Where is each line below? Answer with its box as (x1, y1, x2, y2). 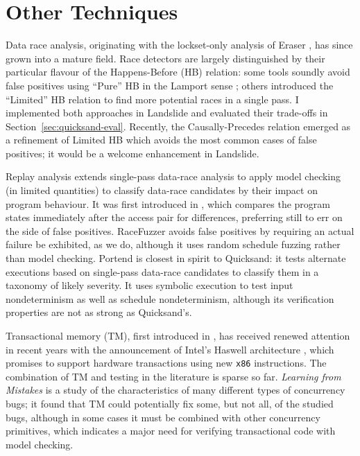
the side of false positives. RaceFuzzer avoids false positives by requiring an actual (6, 223, 354, 238)
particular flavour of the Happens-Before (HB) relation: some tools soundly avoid (6, 64, 350, 79)
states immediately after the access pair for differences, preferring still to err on (6, 210, 343, 225)
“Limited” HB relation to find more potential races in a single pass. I (6, 91, 299, 106)
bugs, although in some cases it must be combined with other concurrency (6, 410, 320, 424)
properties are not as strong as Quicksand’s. (6, 305, 192, 319)
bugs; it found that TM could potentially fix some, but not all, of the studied (6, 396, 334, 411)
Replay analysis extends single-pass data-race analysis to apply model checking (6, 169, 341, 184)
